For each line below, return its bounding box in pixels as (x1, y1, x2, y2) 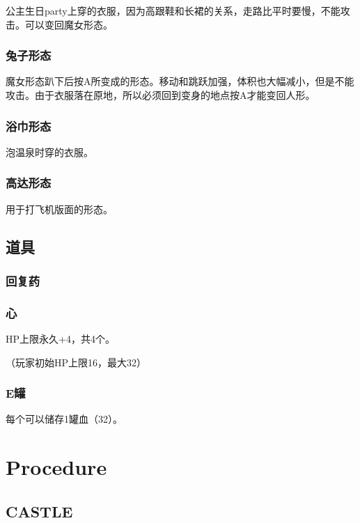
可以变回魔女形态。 (24, 17, 113, 31)
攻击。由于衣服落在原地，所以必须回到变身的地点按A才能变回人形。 (6, 88, 315, 102)
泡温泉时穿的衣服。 (6, 144, 93, 159)
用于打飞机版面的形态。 (6, 201, 113, 216)
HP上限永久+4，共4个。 (6, 331, 115, 346)
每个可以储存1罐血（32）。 (6, 412, 123, 426)
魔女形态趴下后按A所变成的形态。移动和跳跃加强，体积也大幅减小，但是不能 (6, 74, 354, 88)
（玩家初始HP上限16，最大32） (6, 354, 147, 369)
